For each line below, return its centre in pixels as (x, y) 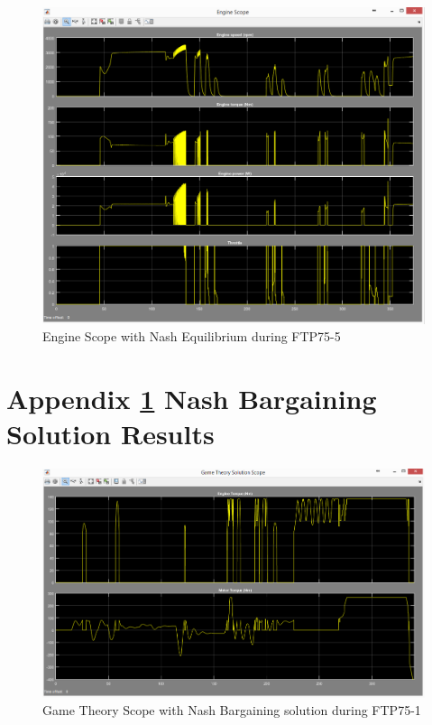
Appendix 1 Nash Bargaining (192, 399)
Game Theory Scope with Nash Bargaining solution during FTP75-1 (232, 710)
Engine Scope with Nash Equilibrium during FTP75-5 (192, 336)
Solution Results (110, 434)
